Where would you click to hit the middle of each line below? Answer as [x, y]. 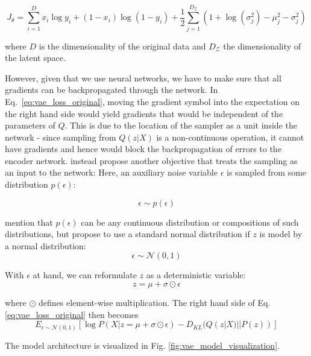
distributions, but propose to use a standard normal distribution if [127, 234]
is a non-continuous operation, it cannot [230, 137]
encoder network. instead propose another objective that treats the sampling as [151, 160]
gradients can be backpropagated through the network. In [112, 90]
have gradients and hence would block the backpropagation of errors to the [143, 149]
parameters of [30, 125]
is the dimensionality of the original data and [122, 46]
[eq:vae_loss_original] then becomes [72, 314]
